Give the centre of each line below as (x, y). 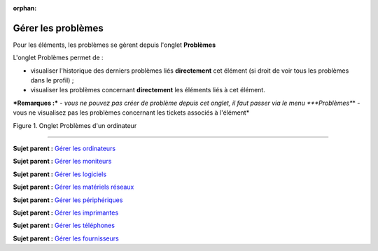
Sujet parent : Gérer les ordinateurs (64, 149)
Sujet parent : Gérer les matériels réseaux (73, 187)
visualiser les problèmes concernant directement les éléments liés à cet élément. (148, 90)
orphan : (25, 8)
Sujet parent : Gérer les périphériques (68, 200)
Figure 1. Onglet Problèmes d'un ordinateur (75, 125)
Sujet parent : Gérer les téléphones (64, 225)
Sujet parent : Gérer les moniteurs (62, 162)
